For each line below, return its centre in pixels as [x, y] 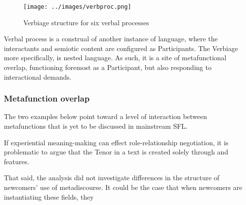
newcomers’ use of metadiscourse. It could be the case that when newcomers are [123, 187]
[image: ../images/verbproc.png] [77, 7]
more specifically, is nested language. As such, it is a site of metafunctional [115, 58]
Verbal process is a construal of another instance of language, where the [111, 39]
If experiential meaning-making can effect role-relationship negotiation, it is [116, 142]
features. [17, 161]
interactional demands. [38, 77]
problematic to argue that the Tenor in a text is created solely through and [116, 152]
